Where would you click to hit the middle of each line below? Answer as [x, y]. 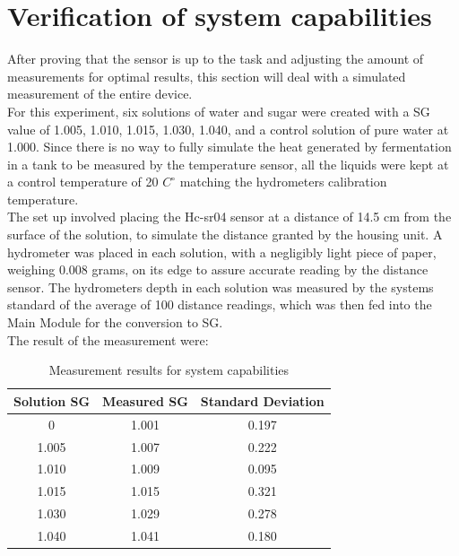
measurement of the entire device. [100, 94]
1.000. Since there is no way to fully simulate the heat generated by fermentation [229, 147]
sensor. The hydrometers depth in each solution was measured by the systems [221, 287]
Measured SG [145, 400]
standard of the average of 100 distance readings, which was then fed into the [220, 304]
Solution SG [52, 400]
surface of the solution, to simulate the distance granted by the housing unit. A [225, 235]
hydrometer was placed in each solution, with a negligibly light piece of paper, [222, 252]
